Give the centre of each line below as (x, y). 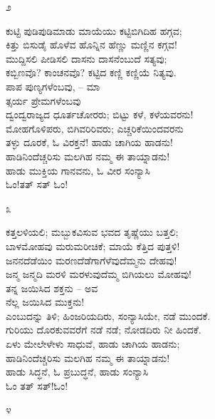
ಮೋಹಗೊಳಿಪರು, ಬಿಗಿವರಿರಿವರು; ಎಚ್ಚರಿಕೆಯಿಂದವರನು (95, 128)
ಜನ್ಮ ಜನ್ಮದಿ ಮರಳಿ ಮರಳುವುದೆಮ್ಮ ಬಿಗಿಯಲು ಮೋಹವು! (99, 274)
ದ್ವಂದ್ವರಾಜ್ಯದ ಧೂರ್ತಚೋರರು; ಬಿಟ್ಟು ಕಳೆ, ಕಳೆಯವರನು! (100, 114)
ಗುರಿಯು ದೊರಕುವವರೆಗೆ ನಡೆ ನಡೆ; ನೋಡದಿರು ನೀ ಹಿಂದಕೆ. (104, 330)
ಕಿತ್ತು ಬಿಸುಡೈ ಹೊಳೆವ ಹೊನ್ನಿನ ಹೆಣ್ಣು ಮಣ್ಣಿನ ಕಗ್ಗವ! (91, 45)
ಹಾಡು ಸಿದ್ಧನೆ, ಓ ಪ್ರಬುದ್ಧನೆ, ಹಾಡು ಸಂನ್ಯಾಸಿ (77, 372)
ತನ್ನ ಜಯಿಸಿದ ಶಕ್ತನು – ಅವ (52, 288)
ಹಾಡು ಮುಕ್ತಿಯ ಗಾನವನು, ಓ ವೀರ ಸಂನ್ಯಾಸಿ (78, 170)
